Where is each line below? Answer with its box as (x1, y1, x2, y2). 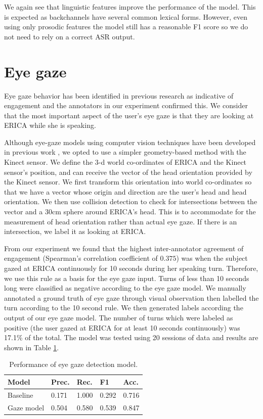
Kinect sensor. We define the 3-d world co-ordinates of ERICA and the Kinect (4, 157, 247, 167)
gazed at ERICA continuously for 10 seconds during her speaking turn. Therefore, (4, 263, 258, 273)
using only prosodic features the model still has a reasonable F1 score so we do (4, 21, 248, 32)
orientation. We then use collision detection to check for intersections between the (4, 196, 257, 207)
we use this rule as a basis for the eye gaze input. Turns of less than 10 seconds (4, 272, 249, 283)
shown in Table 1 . (4, 342, 59, 352)
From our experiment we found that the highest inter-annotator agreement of (4, 243, 244, 253)
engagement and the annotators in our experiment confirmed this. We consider (4, 100, 248, 111)
